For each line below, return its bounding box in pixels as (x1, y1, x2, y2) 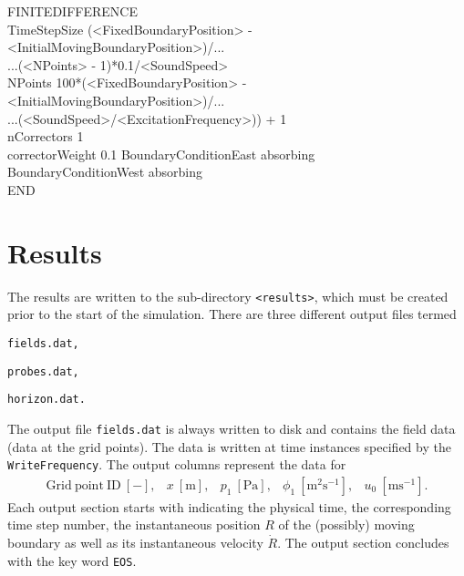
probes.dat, (7, 365, 79, 378)
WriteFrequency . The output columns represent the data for (7, 455, 346, 474)
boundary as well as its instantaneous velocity (7, 533, 263, 551)
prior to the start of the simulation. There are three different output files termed (7, 304, 457, 324)
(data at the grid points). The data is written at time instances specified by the (7, 437, 451, 456)
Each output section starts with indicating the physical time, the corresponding (7, 497, 451, 516)
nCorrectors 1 (7, 127, 84, 146)
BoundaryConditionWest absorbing (7, 162, 202, 181)
